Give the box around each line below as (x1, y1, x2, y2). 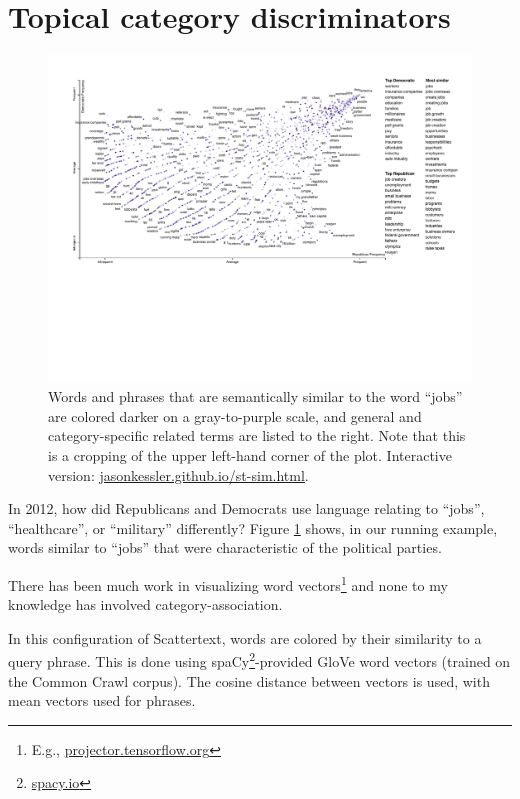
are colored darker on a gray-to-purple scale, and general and (48, 405, 422, 426)
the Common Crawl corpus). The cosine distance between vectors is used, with (8, 670, 490, 691)
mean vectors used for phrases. (8, 690, 196, 711)
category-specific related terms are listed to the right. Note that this (48, 425, 466, 446)
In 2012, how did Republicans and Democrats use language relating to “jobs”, (8, 498, 485, 519)
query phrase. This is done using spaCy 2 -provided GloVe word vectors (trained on (8, 648, 511, 672)
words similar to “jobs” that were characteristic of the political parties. (8, 537, 442, 558)
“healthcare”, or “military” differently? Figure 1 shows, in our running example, (8, 517, 498, 538)
